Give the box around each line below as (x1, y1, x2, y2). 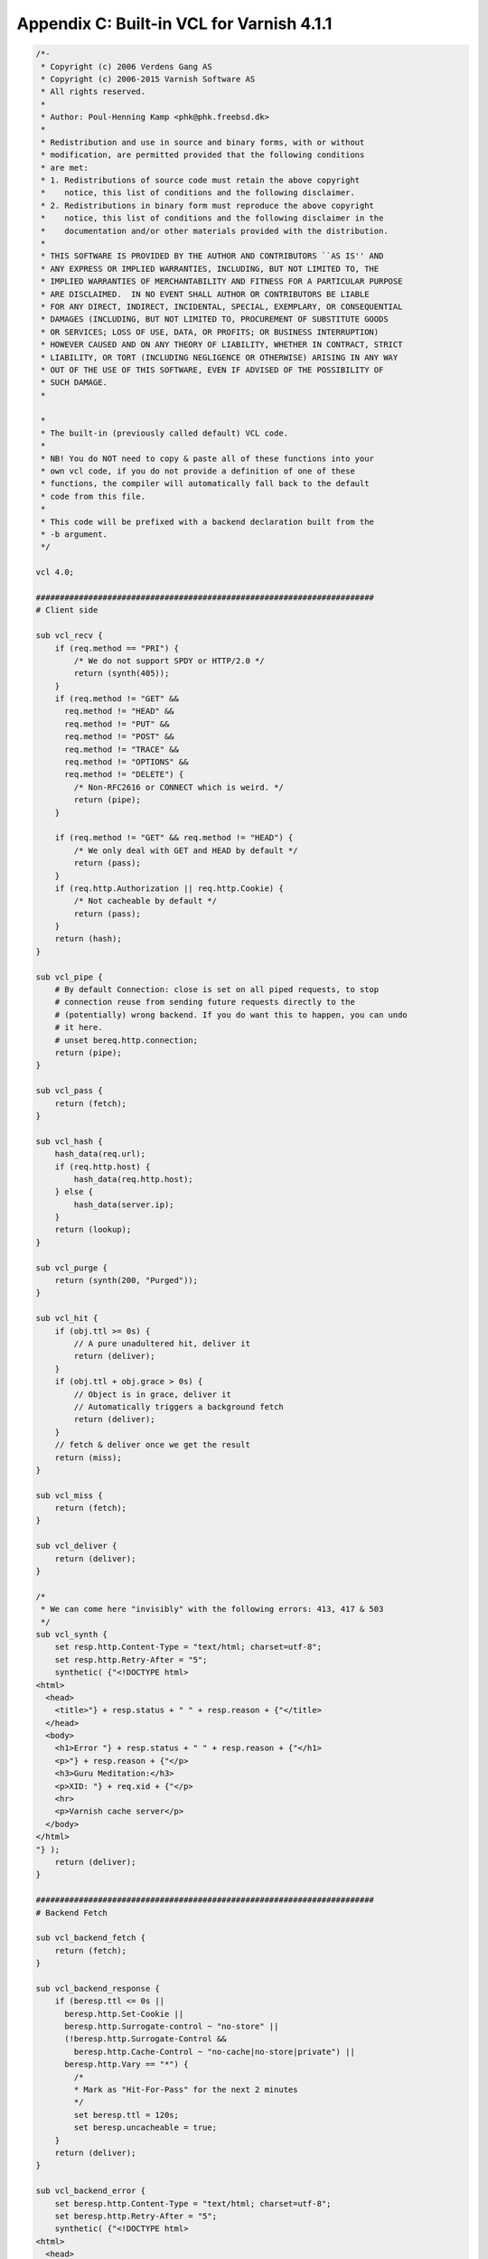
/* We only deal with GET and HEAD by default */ (73, 845, 298, 856)
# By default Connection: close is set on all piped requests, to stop (54, 985, 380, 995)
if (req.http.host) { (54, 1161, 151, 1172)
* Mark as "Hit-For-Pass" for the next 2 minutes (73, 2085, 298, 2095)
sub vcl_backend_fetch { (35, 1933, 146, 1943)
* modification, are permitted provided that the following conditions (41, 150, 365, 160)
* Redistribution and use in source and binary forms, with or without (41, 136, 365, 147)
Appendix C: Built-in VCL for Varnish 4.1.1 (16, 14, 333, 33)
